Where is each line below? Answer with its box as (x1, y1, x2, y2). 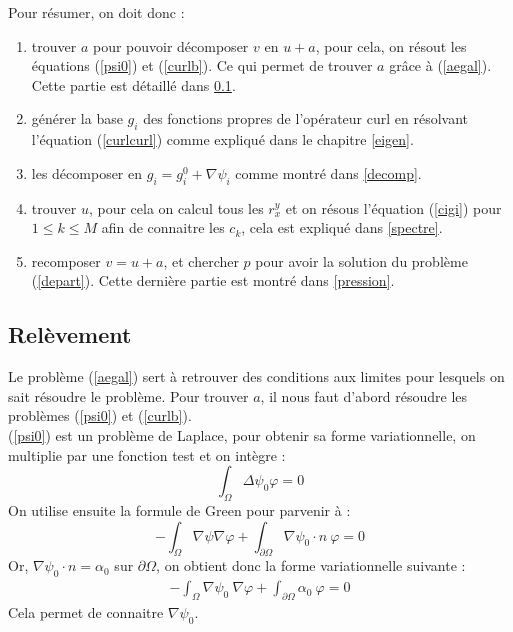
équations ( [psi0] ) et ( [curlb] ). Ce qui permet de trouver (31, 55, 373, 76)
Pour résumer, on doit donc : (8, 2, 185, 22)
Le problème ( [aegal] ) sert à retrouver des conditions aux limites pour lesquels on (8, 366, 505, 387)
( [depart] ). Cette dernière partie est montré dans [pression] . (31, 270, 395, 291)
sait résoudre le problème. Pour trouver (8, 385, 249, 406)
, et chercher (163, 250, 239, 271)
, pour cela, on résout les (315, 35, 467, 56)
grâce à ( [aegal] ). (389, 55, 492, 76)
